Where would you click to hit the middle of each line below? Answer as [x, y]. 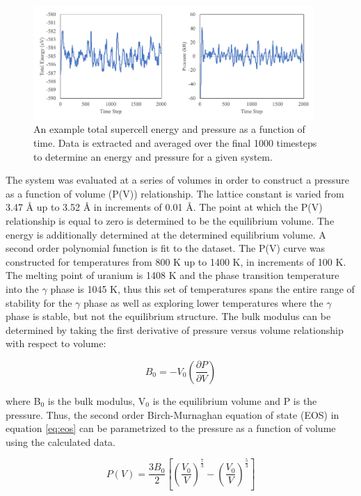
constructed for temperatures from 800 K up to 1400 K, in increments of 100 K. [176, 261]
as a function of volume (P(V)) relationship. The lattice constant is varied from [175, 193]
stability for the [39, 302]
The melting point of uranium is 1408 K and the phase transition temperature [173, 275]
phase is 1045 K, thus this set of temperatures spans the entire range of [202, 288]
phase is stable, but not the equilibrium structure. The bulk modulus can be [168, 316]
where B [23, 400]
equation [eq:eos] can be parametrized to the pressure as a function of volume [171, 428]
